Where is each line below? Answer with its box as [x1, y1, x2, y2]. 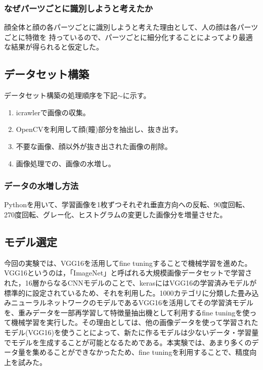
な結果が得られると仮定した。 [4, 41, 103, 52]
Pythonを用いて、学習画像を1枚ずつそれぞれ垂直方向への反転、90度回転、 [4, 199, 249, 210]
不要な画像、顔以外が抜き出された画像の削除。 [16, 141, 172, 151]
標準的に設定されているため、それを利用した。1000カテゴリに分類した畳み [4, 287, 252, 298]
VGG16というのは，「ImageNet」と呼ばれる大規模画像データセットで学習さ [4, 267, 252, 278]
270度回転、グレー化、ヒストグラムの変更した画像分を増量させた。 [4, 209, 227, 219]
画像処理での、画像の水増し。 [16, 158, 115, 168]
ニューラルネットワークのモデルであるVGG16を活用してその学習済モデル [11, 297, 254, 308]
